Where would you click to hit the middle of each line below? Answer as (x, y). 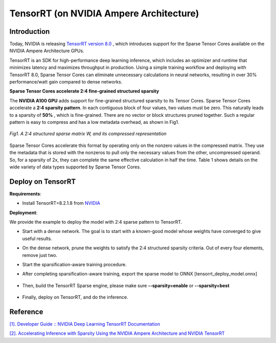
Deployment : (24, 212)
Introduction (30, 31)
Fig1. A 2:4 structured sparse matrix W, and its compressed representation (88, 134)
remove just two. (40, 255)
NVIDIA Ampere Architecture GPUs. (47, 51)
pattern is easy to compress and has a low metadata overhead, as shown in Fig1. (94, 122)
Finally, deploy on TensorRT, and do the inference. (75, 297)
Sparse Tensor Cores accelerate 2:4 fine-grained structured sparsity (84, 91)
